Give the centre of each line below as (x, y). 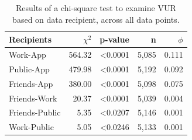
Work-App (28, 55)
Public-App (29, 69)
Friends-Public (35, 112)
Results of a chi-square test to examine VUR (96, 8)
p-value (114, 39)
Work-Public (31, 127)
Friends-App (31, 83)
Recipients (30, 39)
